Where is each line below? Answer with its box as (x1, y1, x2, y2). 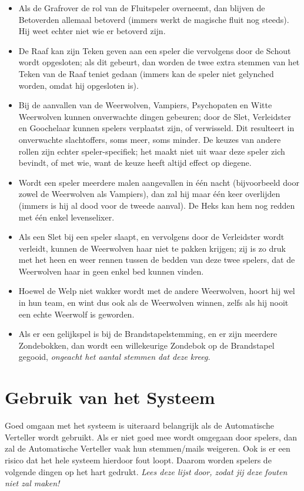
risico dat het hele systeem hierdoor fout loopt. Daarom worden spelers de (5, 453, 272, 466)
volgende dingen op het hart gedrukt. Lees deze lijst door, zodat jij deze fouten (5, 465, 288, 477)
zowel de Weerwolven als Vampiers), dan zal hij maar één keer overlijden (18, 188, 280, 200)
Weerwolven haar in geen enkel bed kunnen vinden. (18, 265, 204, 277)
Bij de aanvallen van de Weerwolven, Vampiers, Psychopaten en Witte (18, 99, 272, 111)
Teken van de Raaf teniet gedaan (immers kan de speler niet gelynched (18, 67, 274, 79)
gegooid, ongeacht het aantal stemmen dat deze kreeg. (18, 350, 211, 363)
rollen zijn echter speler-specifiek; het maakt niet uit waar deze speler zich (18, 145, 285, 157)
